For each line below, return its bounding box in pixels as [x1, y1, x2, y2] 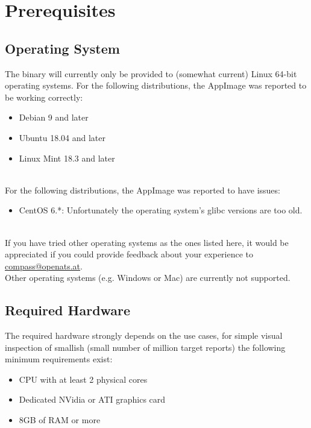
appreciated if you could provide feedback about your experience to [5, 248, 254, 260]
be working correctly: [5, 90, 83, 103]
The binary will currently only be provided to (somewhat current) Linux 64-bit [5, 67, 297, 80]
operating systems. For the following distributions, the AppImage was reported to [5, 79, 307, 92]
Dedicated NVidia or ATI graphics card [19, 393, 166, 406]
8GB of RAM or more [19, 414, 101, 426]
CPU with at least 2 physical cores [19, 373, 148, 385]
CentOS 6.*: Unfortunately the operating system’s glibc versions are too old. [19, 204, 303, 216]
